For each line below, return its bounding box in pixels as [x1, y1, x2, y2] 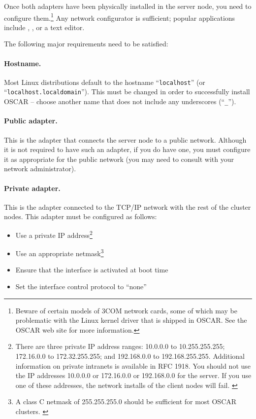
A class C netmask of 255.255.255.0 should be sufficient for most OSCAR [15, 396, 237, 407]
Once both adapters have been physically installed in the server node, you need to [4, 1, 252, 11]
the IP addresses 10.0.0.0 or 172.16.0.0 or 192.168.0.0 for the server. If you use [15, 370, 252, 381]
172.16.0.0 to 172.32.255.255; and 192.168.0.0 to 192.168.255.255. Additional [15, 351, 245, 361]
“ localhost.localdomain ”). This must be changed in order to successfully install [4, 86, 250, 97]
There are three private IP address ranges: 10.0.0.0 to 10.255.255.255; [15, 341, 225, 351]
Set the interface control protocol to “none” [15, 281, 147, 292]
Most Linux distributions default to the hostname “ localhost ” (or [4, 76, 205, 87]
